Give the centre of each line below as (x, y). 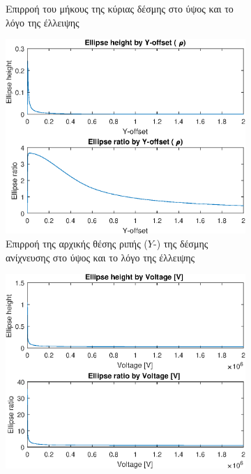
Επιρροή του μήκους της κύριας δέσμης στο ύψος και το (120, 8)
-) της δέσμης (181, 243)
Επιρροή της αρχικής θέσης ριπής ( (77, 243)
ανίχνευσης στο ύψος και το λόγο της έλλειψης (100, 257)
